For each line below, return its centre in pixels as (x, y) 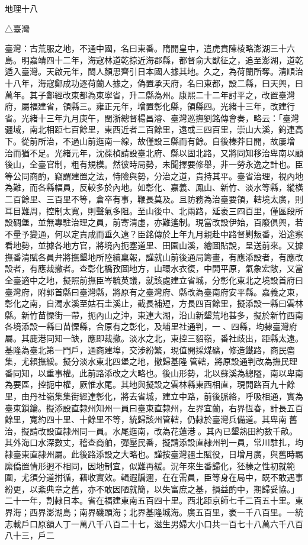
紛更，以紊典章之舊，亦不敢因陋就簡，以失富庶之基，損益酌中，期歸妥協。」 (152, 488)
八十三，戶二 (30, 535)
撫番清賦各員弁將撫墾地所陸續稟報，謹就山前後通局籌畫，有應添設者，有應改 (154, 257)
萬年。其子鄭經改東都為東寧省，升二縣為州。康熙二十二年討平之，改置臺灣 (150, 94)
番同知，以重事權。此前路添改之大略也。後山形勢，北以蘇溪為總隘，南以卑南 (154, 373)
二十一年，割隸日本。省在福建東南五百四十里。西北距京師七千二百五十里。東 (154, 500)
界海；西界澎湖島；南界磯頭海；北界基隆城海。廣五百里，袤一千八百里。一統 (154, 512)
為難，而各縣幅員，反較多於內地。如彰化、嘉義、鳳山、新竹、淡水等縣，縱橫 (154, 187)
